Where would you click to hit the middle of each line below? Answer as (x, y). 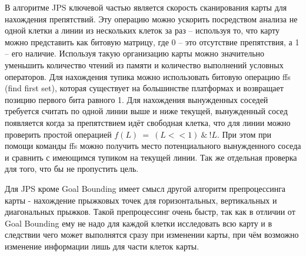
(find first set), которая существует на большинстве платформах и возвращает (144, 88)
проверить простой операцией (58, 134)
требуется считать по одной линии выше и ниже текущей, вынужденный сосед (146, 111)
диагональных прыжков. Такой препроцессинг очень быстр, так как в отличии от (150, 212)
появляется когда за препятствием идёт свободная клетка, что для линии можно (148, 122)
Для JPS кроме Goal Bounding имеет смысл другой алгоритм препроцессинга (145, 188)
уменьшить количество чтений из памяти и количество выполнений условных (144, 64)
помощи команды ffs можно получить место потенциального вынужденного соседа (153, 146)
